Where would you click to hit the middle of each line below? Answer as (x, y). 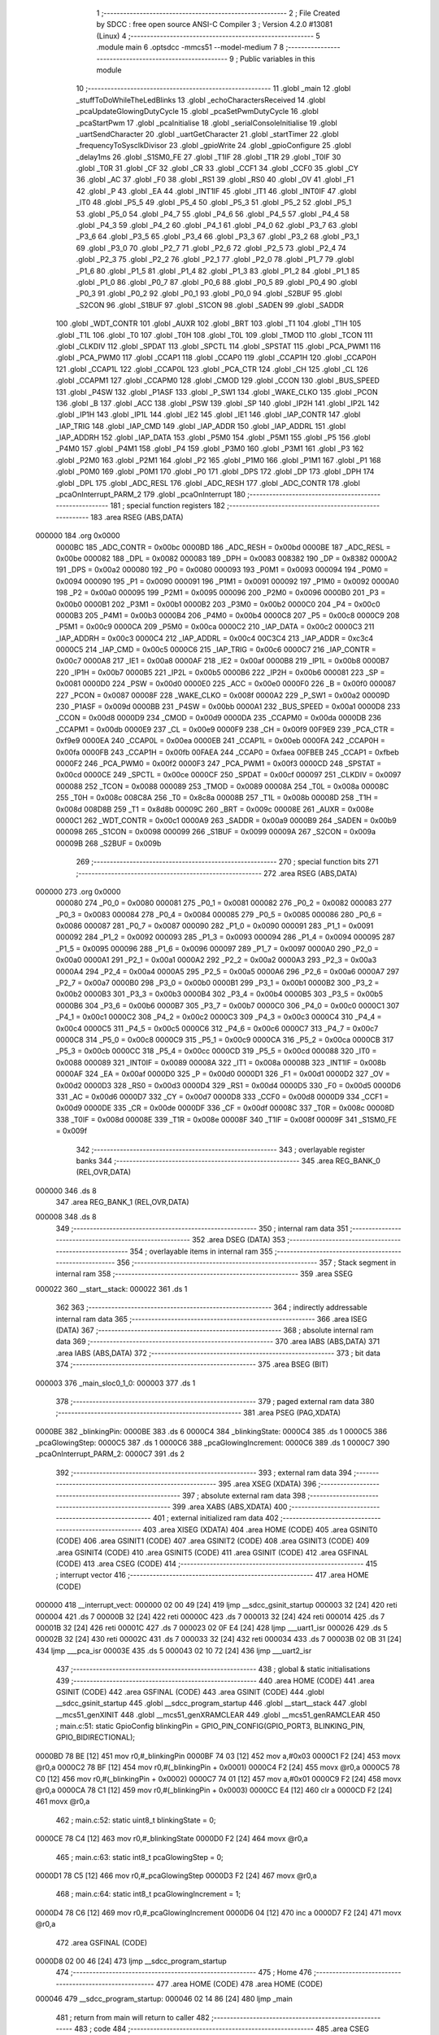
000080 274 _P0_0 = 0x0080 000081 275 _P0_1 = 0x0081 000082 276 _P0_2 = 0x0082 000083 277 (224, 903)
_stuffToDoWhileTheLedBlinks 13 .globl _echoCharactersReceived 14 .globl (201, 100)
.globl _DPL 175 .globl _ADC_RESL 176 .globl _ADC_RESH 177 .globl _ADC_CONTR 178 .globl (208, 483)
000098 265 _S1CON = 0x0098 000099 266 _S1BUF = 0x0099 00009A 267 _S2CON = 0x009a (216, 832)
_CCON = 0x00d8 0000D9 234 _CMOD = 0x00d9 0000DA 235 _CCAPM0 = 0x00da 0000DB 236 (219, 718)
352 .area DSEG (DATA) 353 (239, 1240)
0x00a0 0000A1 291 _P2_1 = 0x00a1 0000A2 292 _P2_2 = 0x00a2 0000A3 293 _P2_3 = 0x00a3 (216, 960)
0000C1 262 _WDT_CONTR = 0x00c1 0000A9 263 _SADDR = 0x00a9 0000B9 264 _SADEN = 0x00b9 (226, 820)
